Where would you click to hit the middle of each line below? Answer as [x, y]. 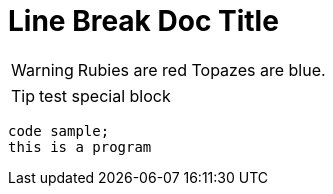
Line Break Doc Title [143, 21]
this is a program [80, 146]
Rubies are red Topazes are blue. [201, 69]
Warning [42, 69]
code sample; [59, 130]
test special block [105, 95]
